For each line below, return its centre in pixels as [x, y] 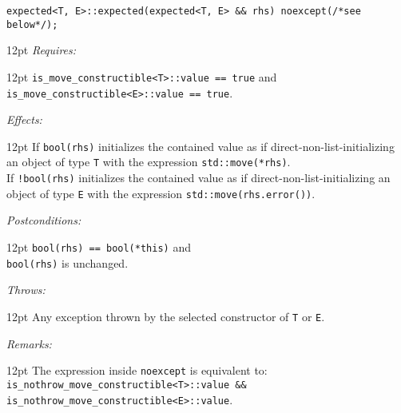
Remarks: [29, 343]
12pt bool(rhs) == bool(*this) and [99, 247]
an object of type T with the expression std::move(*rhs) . [149, 162]
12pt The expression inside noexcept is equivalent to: [137, 370]
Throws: [26, 290]
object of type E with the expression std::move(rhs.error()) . [161, 193]
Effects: [24, 119]
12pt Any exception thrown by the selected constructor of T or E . [166, 316]
